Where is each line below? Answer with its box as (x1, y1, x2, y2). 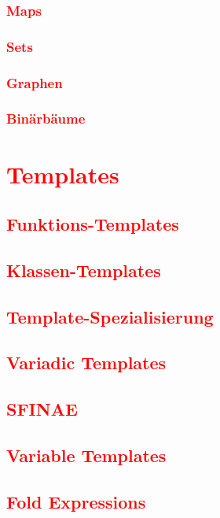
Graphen (6, 72, 63, 92)
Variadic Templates (6, 350, 167, 375)
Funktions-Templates (6, 212, 179, 236)
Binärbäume (6, 109, 86, 128)
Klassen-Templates (6, 257, 161, 282)
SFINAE (6, 397, 78, 421)
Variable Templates (6, 443, 167, 468)
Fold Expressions (6, 489, 146, 513)
